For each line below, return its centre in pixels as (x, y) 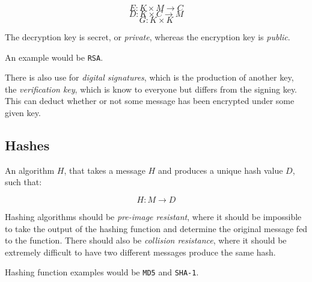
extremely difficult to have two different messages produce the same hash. (140, 252)
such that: (23, 182)
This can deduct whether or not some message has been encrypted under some (150, 101)
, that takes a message (105, 170)
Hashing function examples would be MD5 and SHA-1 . (102, 272)
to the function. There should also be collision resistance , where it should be (146, 240)
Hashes (27, 145)
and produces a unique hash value (220, 170)
